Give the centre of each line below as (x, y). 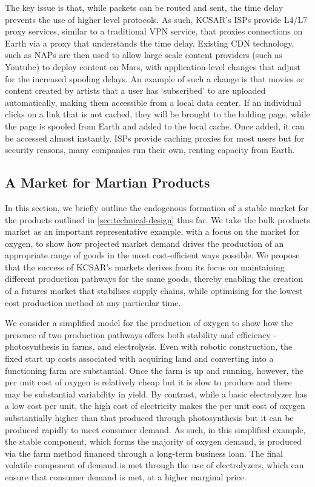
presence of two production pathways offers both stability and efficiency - (141, 334)
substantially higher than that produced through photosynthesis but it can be (149, 418)
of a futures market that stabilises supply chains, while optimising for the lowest (154, 291)
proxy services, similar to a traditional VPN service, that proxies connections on (154, 31)
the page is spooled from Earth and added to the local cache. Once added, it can (155, 126)
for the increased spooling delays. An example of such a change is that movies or (154, 78)
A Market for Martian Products (108, 182)
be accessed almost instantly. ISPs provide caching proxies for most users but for (155, 138)
